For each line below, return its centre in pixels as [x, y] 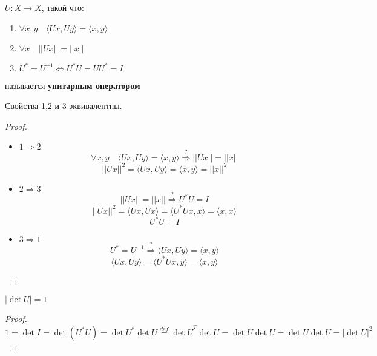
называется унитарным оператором [73, 85]
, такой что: [63, 7]
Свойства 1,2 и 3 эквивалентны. [64, 106]
